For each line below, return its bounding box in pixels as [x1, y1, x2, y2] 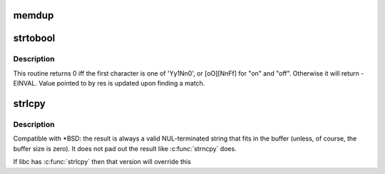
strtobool [13, 32, 56, 44]
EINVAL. [13, 79, 38, 88]
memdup [13, 9, 54, 21]
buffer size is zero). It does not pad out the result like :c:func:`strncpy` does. [13, 144, 237, 153]
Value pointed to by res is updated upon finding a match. [38, 79, 205, 88]
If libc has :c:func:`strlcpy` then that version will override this [13, 158, 192, 166]
